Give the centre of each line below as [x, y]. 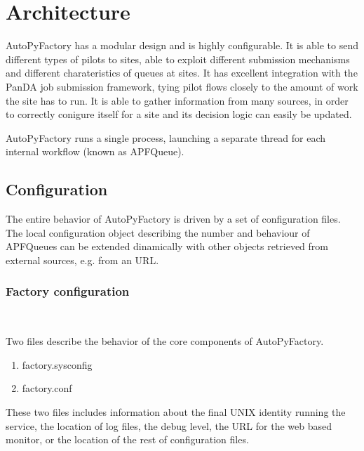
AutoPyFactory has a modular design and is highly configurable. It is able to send [182, 45]
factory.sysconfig [57, 364]
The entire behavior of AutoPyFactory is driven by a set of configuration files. [173, 219]
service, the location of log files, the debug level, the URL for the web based [169, 425]
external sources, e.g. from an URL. [82, 260]
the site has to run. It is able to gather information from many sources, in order [177, 100]
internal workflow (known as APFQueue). [95, 151]
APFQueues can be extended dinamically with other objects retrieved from [167, 246]
